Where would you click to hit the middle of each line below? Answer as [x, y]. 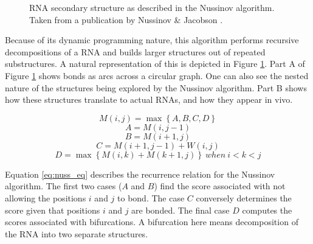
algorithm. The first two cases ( [64, 186]
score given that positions [53, 210]
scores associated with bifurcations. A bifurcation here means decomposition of [152, 222]
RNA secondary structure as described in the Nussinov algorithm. [152, 7]
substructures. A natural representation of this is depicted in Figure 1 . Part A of [155, 64]
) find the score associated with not [220, 186]
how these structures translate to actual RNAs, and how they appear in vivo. [149, 99]
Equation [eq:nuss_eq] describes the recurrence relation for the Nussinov [140, 174]
